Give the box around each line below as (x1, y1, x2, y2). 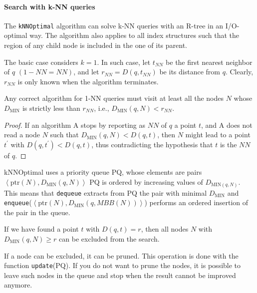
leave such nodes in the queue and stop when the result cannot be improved (4, 270, 236, 280)
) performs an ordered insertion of (144, 197, 249, 208)
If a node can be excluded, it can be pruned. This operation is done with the (4, 250, 239, 261)
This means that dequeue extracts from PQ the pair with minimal (4, 187, 207, 198)
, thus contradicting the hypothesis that (91, 139, 213, 149)
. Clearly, (225, 66, 254, 77)
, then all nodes (141, 224, 189, 234)
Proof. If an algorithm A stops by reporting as (4, 119, 146, 130)
